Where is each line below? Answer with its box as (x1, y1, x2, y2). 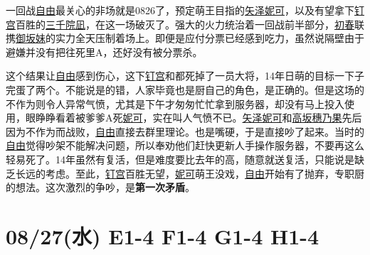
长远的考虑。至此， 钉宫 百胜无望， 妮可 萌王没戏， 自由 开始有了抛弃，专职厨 (15, 166, 364, 180)
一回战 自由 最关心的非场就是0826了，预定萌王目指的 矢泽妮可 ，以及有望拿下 (6, 3, 354, 17)
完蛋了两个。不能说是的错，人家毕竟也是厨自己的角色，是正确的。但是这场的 (6, 82, 364, 97)
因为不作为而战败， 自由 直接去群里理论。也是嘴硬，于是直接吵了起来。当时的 (6, 124, 364, 139)
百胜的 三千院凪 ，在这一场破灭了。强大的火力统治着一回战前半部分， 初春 (16, 16, 354, 31)
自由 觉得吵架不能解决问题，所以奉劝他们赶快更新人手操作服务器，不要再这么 (6, 138, 364, 153)
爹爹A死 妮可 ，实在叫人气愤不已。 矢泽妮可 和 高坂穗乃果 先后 (85, 110, 362, 125)
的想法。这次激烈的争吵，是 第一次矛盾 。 (6, 180, 195, 195)
